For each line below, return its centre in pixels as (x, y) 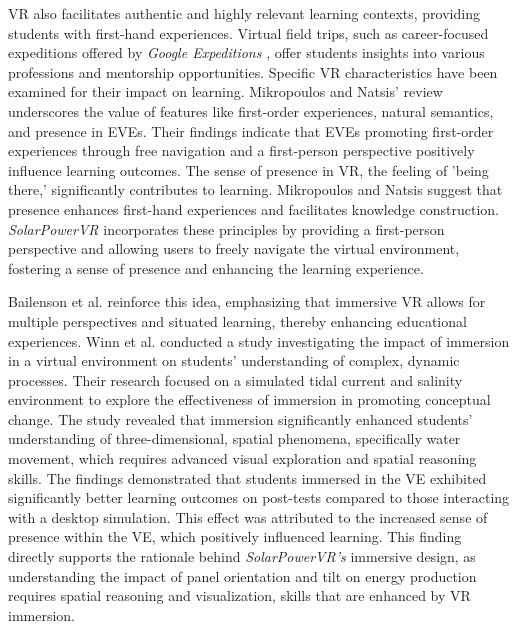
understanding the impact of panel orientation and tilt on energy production (242, 575)
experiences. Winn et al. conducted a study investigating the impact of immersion (259, 340)
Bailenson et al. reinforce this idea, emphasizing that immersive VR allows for (247, 301)
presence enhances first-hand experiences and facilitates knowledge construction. (253, 208)
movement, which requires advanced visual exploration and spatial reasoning (242, 458)
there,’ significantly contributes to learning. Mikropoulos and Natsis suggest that (255, 189)
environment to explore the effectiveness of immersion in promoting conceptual (249, 399)
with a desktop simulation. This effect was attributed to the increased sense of (248, 516)
